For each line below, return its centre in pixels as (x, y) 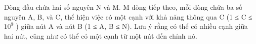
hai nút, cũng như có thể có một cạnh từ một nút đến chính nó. (101, 35)
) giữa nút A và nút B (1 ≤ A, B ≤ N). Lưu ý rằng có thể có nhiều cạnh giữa (132, 26)
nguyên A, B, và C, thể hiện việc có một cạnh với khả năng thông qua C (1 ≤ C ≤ (128, 16)
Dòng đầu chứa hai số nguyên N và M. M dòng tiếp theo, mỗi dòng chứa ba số (123, 7)
